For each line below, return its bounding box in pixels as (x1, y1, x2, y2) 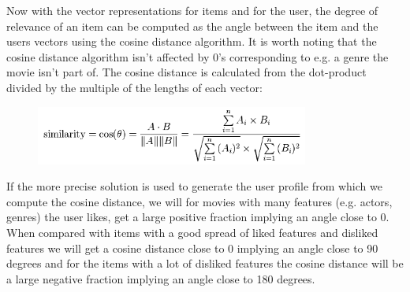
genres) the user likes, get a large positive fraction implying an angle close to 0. (6, 209, 389, 225)
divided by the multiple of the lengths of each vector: (6, 79, 263, 95)
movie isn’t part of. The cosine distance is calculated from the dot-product (6, 64, 367, 80)
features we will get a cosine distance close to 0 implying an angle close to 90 (6, 239, 378, 256)
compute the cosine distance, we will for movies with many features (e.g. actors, (6, 193, 393, 209)
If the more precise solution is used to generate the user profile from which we (6, 178, 382, 194)
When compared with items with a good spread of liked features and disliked (6, 224, 378, 240)
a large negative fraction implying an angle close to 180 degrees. (6, 270, 315, 286)
